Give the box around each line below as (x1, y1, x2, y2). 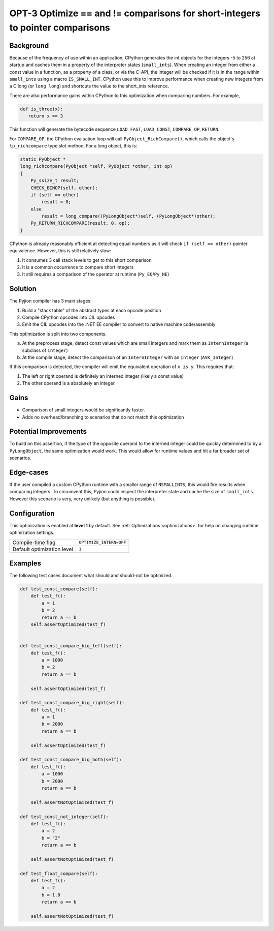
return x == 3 (28, 113, 63, 119)
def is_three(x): (20, 106, 63, 112)
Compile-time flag (12, 539, 56, 546)
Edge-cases (9, 468, 49, 476)
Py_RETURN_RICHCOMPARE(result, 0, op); (30, 220, 130, 226)
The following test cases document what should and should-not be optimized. (9, 573, 173, 579)
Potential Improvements (9, 427, 87, 436)
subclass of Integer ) (22, 347, 68, 353)
